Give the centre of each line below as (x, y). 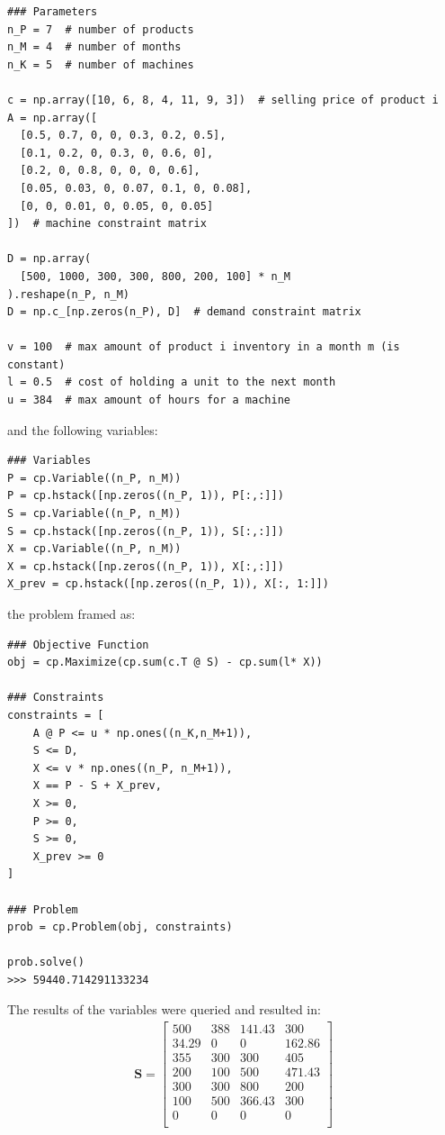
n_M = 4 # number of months (94, 47)
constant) (36, 364)
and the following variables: (83, 429)
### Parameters (53, 12)
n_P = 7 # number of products (101, 29)
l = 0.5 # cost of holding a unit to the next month (172, 382)
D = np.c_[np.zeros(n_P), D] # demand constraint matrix (184, 312)
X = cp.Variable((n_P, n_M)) (94, 549)
